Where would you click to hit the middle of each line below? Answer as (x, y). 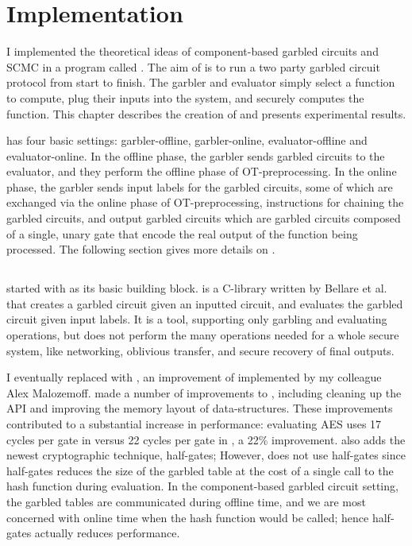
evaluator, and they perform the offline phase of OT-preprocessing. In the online (202, 171)
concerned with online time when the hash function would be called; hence (188, 517)
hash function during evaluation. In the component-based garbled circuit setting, (202, 486)
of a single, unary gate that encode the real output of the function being (182, 233)
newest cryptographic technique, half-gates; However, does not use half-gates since (206, 455)
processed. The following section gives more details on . (141, 249)
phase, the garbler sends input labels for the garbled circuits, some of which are (200, 186)
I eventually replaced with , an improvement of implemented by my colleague (194, 377)
